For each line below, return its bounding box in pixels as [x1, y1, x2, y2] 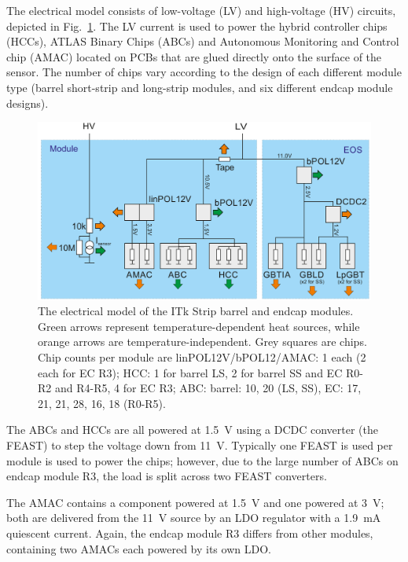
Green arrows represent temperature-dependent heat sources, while [38, 318, 360, 334]
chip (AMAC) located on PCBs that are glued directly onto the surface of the [6, 48, 382, 64]
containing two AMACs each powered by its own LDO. [6, 540, 271, 556]
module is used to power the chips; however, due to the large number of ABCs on [6, 452, 399, 468]
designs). [6, 94, 49, 111]
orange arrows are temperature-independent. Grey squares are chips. [38, 333, 367, 350]
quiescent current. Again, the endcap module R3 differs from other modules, [6, 524, 373, 541]
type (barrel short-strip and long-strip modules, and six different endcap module [6, 79, 393, 95]
